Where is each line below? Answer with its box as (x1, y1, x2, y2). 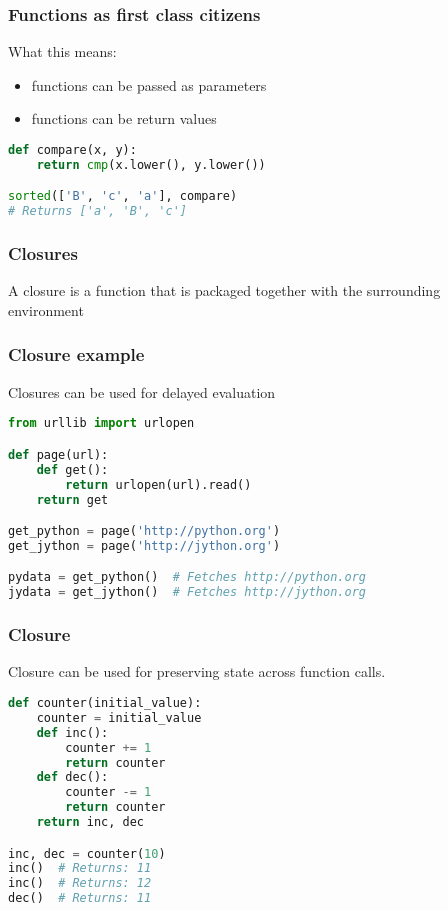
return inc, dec (36, 815, 145, 830)
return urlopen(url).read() (65, 477, 252, 492)
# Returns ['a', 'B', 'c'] (8, 204, 187, 219)
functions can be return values (31, 108, 217, 129)
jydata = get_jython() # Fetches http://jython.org (8, 585, 366, 600)
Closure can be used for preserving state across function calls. (8, 661, 386, 682)
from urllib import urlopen (8, 416, 195, 431)
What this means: (8, 41, 117, 62)
